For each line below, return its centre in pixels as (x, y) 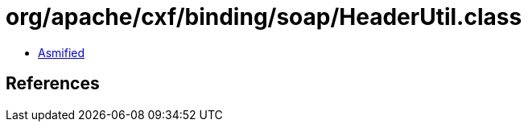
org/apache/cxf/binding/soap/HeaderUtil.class (264, 17)
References (53, 84)
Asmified (62, 52)
